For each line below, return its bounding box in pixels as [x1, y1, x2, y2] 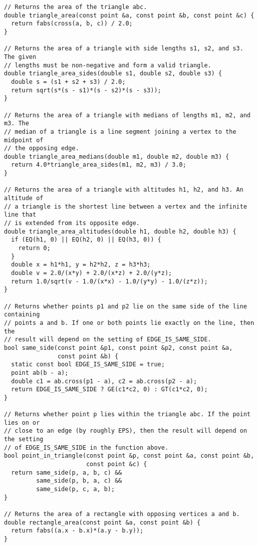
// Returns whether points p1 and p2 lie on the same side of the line [4, 302, 247, 310]
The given [4, 53, 36, 60]
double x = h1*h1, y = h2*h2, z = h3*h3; [11, 261, 151, 269]
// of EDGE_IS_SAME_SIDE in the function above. [4, 444, 169, 451]
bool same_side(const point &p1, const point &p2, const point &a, [4, 344, 233, 351]
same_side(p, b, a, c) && [36, 477, 122, 485]
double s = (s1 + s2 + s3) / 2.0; [11, 78, 126, 85]
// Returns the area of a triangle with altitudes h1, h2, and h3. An [4, 186, 244, 194]
